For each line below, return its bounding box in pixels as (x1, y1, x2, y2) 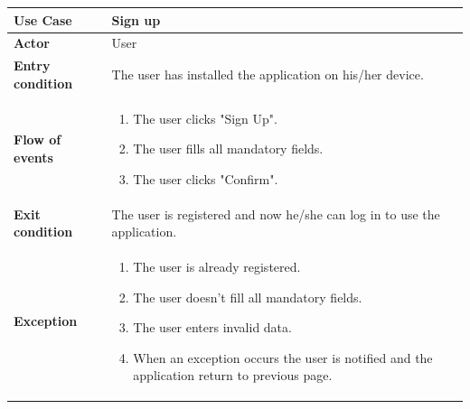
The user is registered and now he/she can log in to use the (111, 204, 440, 223)
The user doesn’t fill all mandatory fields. (133, 287, 362, 306)
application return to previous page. (133, 366, 333, 385)
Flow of (14, 130, 61, 149)
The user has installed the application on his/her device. (111, 64, 424, 83)
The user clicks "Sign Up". (133, 108, 277, 127)
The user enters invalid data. (133, 318, 292, 337)
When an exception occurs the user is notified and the (133, 348, 433, 367)
